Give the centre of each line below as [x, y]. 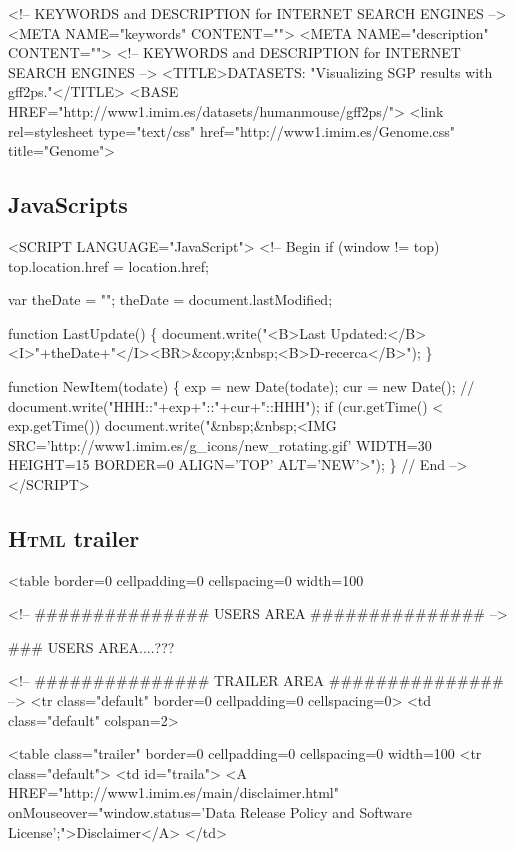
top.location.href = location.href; [108, 265]
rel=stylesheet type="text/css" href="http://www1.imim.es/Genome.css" [232, 130]
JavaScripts [68, 204]
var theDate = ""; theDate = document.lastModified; [170, 299]
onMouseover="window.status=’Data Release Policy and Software [210, 812]
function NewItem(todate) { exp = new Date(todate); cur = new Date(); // [241, 385]
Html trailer [74, 537]
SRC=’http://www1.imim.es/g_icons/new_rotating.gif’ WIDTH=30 [220, 444]
